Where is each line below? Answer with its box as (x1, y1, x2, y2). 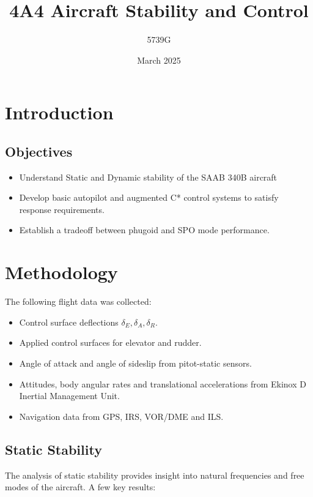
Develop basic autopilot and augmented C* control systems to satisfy (19, 191, 279, 204)
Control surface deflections (19, 315, 119, 328)
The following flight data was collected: (5, 295, 152, 308)
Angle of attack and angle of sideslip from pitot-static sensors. (19, 356, 252, 369)
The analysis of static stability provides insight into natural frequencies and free (5, 468, 304, 481)
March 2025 (137, 53, 181, 66)
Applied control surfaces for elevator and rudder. (19, 336, 202, 349)
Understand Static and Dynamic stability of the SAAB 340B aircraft (19, 170, 278, 183)
